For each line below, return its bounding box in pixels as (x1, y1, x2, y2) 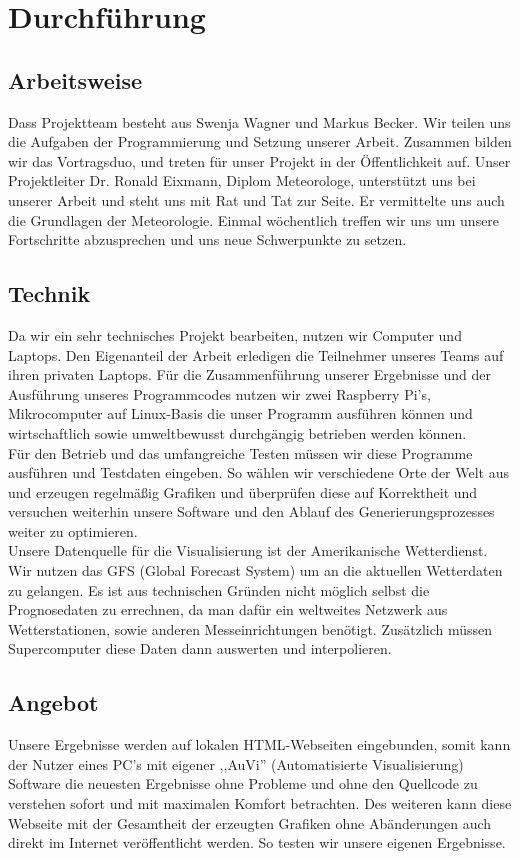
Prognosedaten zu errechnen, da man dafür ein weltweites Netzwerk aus (8, 599, 448, 620)
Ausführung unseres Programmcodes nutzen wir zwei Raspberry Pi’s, (8, 383, 431, 404)
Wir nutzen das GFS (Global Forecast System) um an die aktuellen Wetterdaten (8, 560, 503, 581)
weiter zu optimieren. (8, 520, 138, 541)
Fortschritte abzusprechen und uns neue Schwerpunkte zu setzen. (8, 229, 407, 250)
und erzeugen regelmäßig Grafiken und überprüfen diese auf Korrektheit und (8, 481, 478, 502)
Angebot (8, 687, 99, 718)
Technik (8, 278, 91, 309)
